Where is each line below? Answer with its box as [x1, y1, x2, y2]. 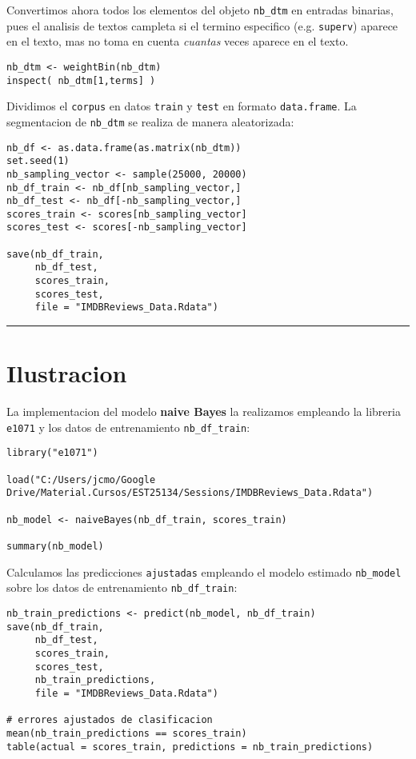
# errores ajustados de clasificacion [6, 714, 213, 726]
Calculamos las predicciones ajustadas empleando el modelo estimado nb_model [6, 563, 402, 580]
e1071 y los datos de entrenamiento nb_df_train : [6, 418, 250, 435]
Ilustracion [6, 357, 127, 389]
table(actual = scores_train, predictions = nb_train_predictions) [6, 741, 374, 753]
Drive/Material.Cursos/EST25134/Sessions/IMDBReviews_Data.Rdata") [6, 487, 374, 499]
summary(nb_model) [6, 541, 104, 553]
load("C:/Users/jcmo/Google [6, 473, 156, 485]
